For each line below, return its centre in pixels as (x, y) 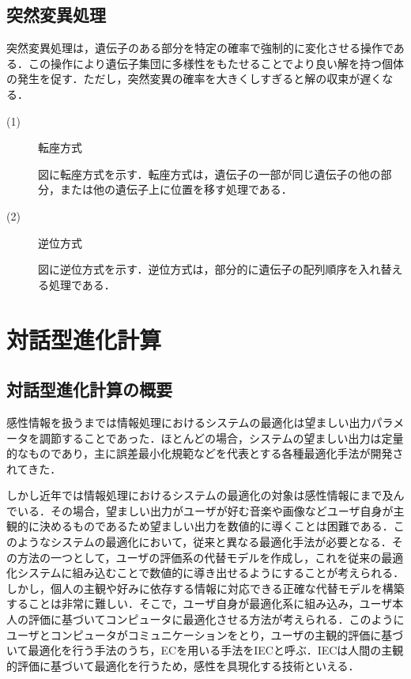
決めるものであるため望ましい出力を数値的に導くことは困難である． (216, 526)
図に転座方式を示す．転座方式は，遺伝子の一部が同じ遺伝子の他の (209, 174)
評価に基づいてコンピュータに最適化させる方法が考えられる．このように (216, 619)
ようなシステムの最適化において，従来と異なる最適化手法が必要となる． (204, 542)
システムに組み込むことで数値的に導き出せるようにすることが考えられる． (211, 573)
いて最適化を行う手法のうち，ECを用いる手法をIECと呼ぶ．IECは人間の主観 (205, 650)
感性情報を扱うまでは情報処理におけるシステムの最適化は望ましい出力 (189, 422)
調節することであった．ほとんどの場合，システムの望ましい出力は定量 (221, 438)
